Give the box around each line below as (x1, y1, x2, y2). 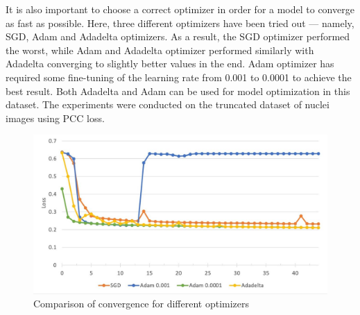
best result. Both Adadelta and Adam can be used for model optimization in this (6, 83, 350, 98)
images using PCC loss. (6, 110, 105, 125)
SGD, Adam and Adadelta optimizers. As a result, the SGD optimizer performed (6, 29, 350, 44)
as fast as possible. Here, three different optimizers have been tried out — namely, (6, 15, 354, 30)
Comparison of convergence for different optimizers (33, 296, 250, 311)
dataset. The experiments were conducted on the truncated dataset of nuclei (6, 97, 329, 112)
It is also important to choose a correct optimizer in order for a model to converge (6, 2, 354, 16)
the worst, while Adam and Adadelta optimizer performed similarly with (6, 42, 314, 57)
